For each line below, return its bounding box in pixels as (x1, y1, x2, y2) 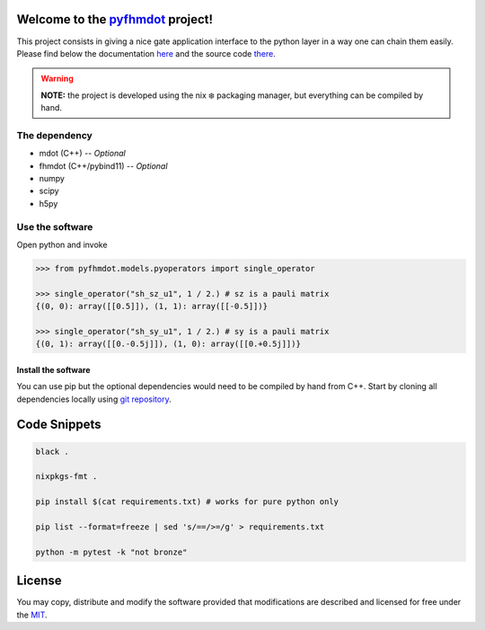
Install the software (16, 364, 91, 375)
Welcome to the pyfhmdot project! (16, 12, 214, 27)
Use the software (16, 220, 93, 233)
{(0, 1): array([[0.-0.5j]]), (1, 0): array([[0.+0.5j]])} (35, 339, 301, 350)
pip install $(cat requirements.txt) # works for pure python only (35, 497, 339, 507)
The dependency (16, 129, 93, 141)
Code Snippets (16, 417, 101, 432)
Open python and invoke (16, 239, 108, 250)
